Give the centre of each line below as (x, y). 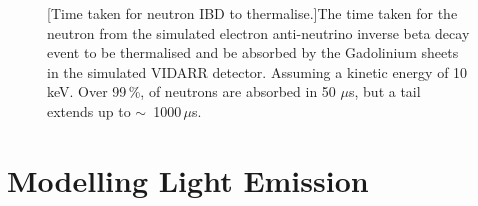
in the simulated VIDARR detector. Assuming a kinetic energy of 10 (257, 71)
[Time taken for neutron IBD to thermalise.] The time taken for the (252, 13)
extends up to (89, 110)
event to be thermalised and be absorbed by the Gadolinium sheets (253, 52)
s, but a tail (385, 91)
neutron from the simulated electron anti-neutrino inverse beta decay (258, 32)
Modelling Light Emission (188, 179)
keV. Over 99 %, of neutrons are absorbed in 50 (191, 91)
